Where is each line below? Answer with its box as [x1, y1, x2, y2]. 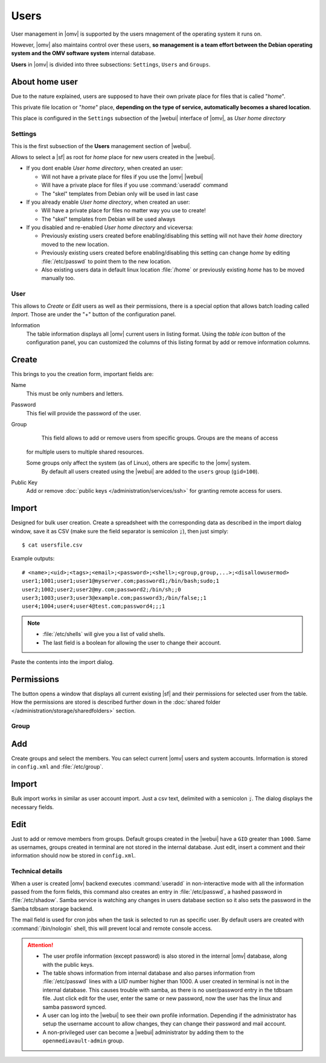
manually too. [41, 275, 75, 282]
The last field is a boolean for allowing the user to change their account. [42, 639, 222, 646]
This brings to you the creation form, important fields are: [11, 371, 154, 378]
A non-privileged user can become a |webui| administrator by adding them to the [42, 1029, 245, 1036]
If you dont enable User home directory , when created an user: [26, 164, 184, 172]
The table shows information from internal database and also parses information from [42, 969, 255, 977]
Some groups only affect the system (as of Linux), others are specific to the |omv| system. [26, 460, 251, 467]
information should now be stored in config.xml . [11, 852, 136, 859]
